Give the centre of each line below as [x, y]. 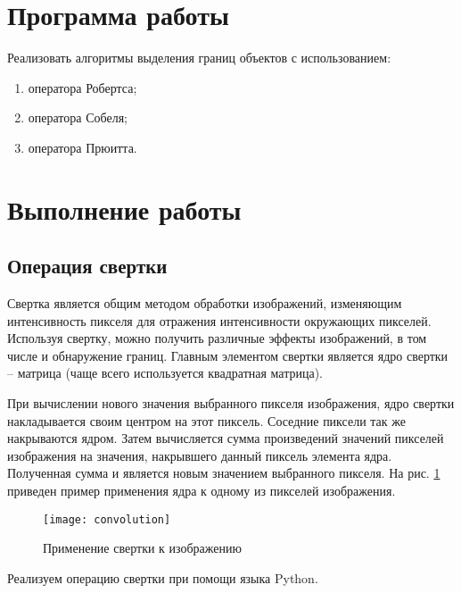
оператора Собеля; [78, 117]
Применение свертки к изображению [142, 548]
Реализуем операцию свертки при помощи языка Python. [163, 577]
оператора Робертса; [82, 87]
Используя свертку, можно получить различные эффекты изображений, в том [217, 338]
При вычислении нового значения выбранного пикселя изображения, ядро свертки [231, 403]
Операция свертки [87, 266]
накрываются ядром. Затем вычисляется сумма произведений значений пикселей [226, 438]
